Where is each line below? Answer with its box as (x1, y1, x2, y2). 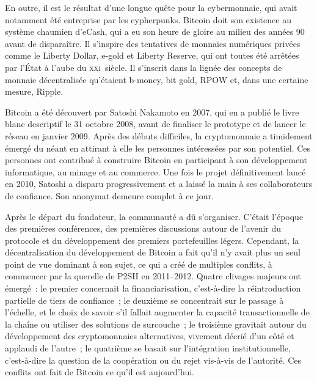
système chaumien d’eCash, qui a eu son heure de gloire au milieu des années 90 (5, 25, 305, 38)
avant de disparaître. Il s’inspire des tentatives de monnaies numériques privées (5, 37, 301, 50)
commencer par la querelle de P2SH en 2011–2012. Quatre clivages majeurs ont (5, 270, 302, 282)
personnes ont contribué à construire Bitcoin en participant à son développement (5, 153, 307, 166)
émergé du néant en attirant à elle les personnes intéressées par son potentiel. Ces (5, 141, 311, 154)
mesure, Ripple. (5, 85, 64, 98)
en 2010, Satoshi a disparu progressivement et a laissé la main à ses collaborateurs (5, 177, 313, 190)
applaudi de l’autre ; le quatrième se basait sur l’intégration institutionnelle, (5, 342, 291, 354)
